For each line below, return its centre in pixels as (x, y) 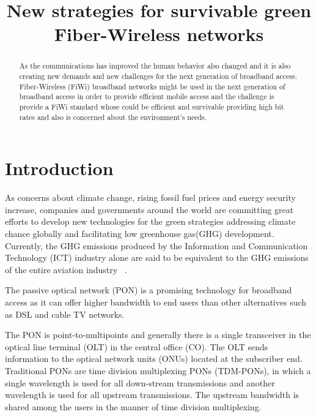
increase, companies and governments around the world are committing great (149, 209)
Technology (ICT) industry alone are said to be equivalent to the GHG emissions (157, 257)
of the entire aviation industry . (66, 269)
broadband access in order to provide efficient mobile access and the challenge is (147, 96)
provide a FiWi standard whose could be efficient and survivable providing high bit (152, 106)
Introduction (59, 168)
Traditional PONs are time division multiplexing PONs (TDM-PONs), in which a (158, 370)
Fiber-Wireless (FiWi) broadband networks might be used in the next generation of (152, 86)
